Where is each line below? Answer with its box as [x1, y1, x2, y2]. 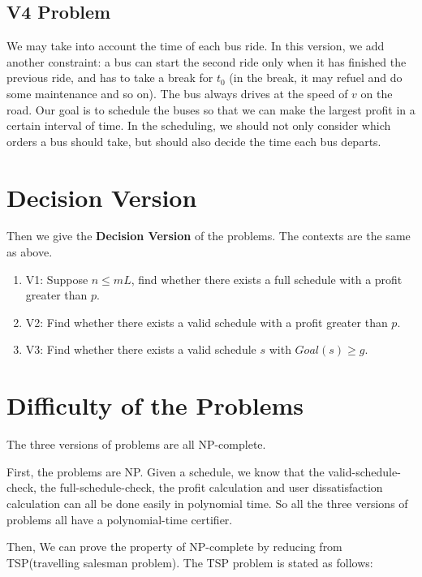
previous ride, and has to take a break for [6, 69, 213, 86]
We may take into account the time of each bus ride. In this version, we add [6, 37, 385, 54]
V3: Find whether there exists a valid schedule [25, 341, 256, 358]
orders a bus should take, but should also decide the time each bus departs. [6, 132, 381, 149]
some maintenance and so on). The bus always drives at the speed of [6, 84, 348, 101]
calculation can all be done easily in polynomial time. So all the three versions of [6, 494, 408, 511]
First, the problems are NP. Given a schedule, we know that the [6, 463, 325, 480]
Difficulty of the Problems [6, 389, 304, 422]
